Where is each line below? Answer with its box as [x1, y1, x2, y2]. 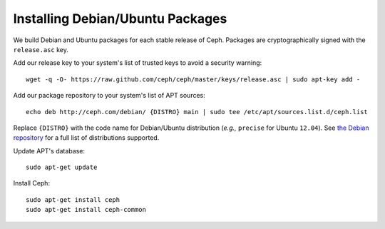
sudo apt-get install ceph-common [26, 205, 146, 214]
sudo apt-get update [26, 163, 98, 171]
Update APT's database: [13, 146, 86, 155]
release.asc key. [13, 45, 69, 54]
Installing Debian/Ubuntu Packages [13, 11, 227, 26]
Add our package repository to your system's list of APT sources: [13, 91, 206, 100]
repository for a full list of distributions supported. [13, 133, 160, 142]
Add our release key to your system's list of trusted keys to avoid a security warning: [13, 58, 262, 67]
